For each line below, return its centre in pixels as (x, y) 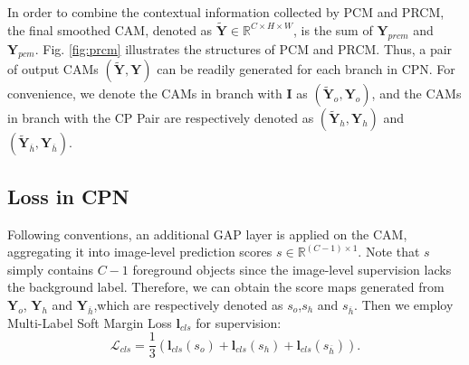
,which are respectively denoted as (188, 304)
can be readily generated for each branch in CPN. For (306, 69)
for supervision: (239, 322)
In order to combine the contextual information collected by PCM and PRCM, (226, 12)
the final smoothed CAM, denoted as (110, 29)
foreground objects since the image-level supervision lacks (292, 269)
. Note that (389, 252)
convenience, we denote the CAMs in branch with (145, 94)
